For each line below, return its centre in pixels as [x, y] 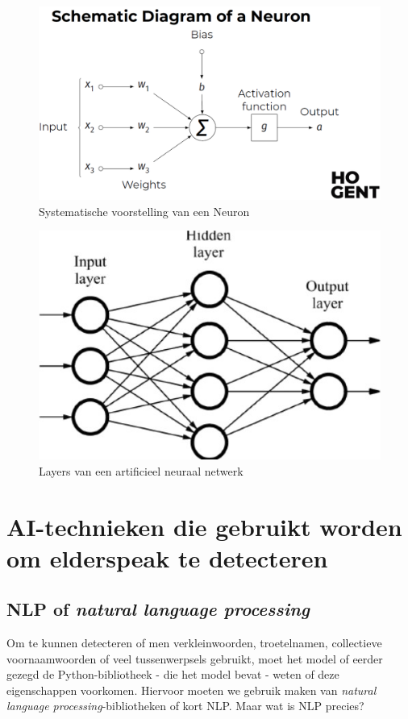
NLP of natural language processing [158, 609]
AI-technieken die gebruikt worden [204, 526]
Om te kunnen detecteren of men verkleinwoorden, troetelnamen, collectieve [194, 643]
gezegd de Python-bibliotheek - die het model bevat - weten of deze [173, 674]
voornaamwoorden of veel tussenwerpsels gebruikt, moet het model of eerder [195, 658]
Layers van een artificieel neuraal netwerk [141, 470]
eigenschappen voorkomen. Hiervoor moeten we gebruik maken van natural [192, 690]
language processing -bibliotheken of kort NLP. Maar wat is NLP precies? [185, 706]
